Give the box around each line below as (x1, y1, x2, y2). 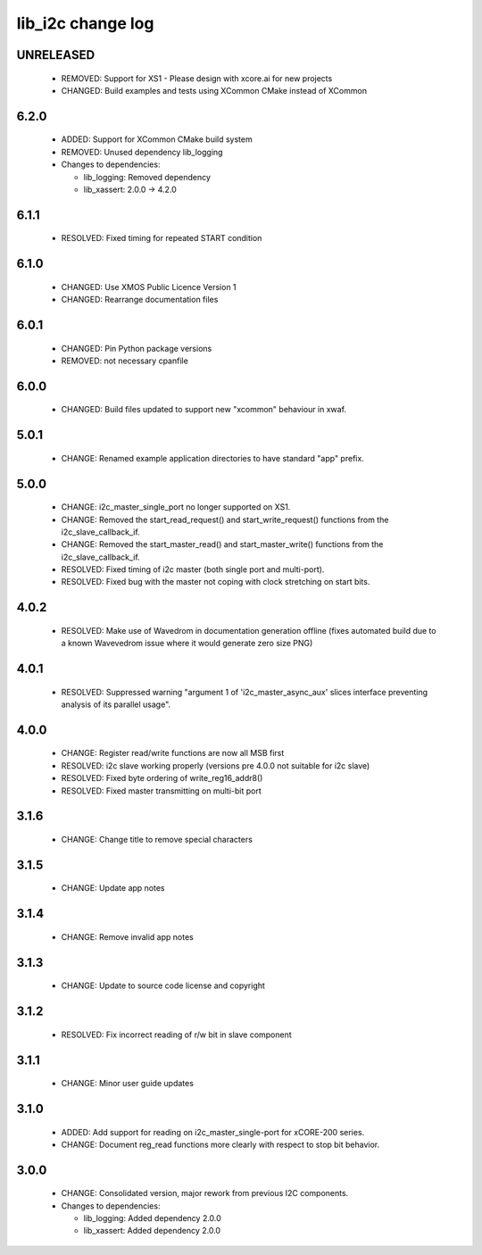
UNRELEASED (16, 47, 96, 62)
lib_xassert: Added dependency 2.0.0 (83, 1226, 221, 1236)
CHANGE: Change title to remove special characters (61, 835, 253, 845)
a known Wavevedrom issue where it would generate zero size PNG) (61, 638, 313, 649)
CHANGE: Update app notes (61, 883, 165, 893)
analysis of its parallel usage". (61, 699, 171, 710)
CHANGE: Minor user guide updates (61, 1078, 194, 1089)
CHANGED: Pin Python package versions (61, 343, 212, 353)
